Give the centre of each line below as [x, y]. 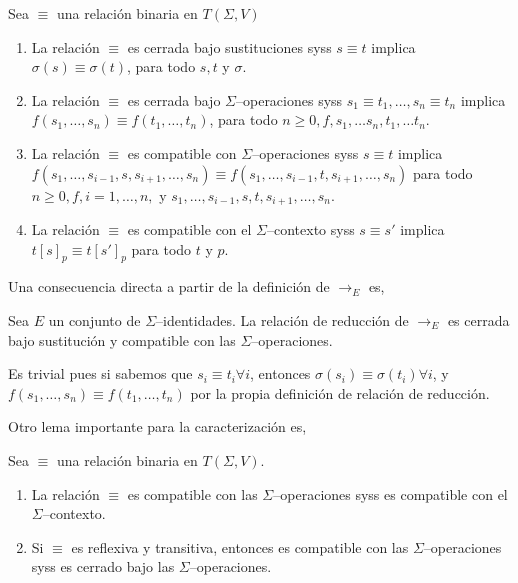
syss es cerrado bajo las [103, 566]
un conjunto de [94, 320]
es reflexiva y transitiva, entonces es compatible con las [240, 546]
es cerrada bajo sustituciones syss [229, 46]
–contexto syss [310, 229]
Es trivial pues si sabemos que [100, 373]
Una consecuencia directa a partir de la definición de [169, 286]
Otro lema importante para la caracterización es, [157, 426]
